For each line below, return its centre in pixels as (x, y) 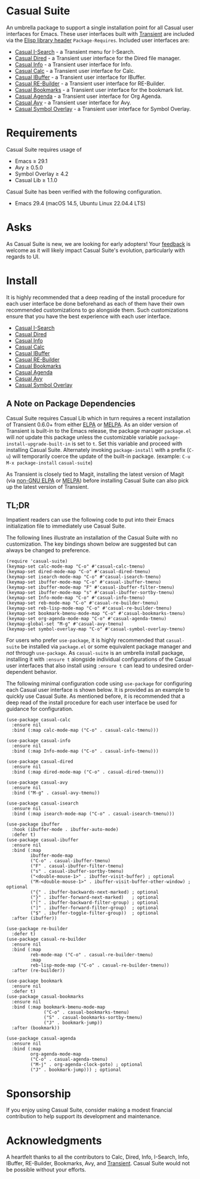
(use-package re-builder (37, 929)
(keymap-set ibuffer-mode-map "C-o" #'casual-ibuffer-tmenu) (84, 582)
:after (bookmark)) (36, 1028)
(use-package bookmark (34, 981)
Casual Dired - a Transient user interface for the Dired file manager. (98, 58)
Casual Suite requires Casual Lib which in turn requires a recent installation (99, 418)
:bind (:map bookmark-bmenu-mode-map (59, 1007)
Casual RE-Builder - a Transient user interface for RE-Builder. (90, 83)
